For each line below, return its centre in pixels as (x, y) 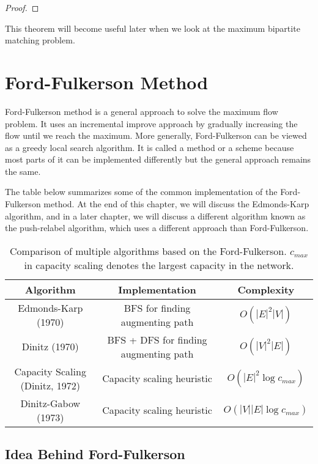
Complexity (266, 289)
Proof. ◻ (22, 7)
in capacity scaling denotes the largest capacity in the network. (159, 265)
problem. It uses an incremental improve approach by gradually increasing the (151, 123)
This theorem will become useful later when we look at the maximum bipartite (153, 28)
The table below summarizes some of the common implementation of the (141, 192)
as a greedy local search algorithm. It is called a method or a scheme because (150, 147)
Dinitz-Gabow (50, 403)
